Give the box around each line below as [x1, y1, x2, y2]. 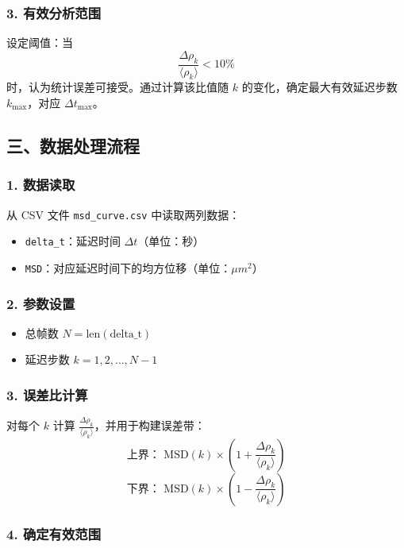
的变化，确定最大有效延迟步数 [241, 79, 398, 95]
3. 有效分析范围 [6, 2, 102, 22]
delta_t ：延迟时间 [25, 233, 121, 249]
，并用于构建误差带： [94, 417, 206, 434]
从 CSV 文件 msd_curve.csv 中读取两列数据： [6, 206, 240, 222]
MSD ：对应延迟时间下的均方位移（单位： [25, 259, 232, 276]
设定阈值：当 [6, 34, 73, 51]
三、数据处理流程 [6, 133, 140, 158]
